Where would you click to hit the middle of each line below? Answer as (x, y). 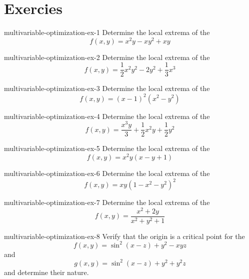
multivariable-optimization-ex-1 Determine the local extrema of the (107, 32)
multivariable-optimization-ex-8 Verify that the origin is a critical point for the (124, 236)
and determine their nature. (46, 272)
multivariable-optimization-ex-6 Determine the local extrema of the (107, 173)
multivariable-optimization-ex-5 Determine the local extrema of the (107, 148)
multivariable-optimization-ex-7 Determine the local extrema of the (107, 202)
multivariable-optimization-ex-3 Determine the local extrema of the (107, 88)
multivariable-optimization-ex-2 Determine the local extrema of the (107, 57)
